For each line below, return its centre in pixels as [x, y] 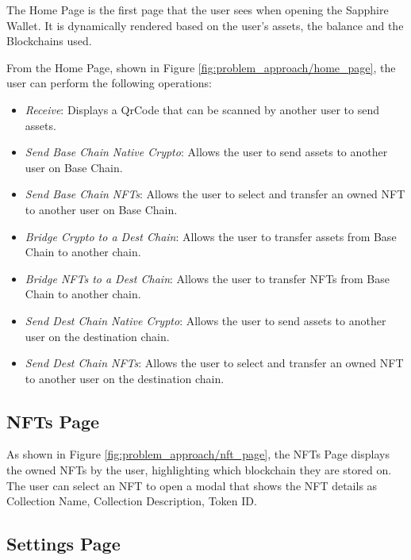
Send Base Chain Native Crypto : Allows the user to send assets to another [206, 152]
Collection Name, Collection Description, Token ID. [132, 501]
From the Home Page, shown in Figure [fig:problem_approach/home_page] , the [201, 67]
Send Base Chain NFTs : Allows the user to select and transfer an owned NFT [215, 194]
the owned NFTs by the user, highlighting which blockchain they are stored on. [199, 470]
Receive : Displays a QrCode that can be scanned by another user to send [202, 109]
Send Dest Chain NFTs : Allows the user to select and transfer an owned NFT [214, 363]
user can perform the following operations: [109, 83]
